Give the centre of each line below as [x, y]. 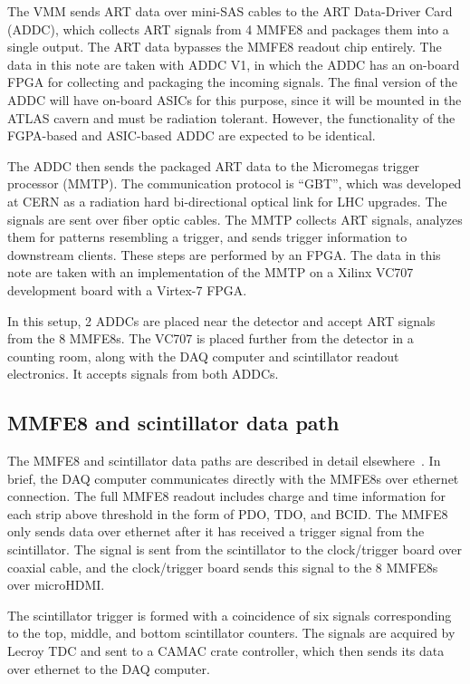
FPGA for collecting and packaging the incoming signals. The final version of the [233, 82]
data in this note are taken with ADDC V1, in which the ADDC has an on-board [234, 64]
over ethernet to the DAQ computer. [109, 668]
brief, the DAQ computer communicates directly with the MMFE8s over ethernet [233, 478]
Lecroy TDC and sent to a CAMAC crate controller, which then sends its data [226, 651]
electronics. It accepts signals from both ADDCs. [143, 374]
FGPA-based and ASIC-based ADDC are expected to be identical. [192, 135]
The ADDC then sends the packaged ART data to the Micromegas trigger [214, 165]
